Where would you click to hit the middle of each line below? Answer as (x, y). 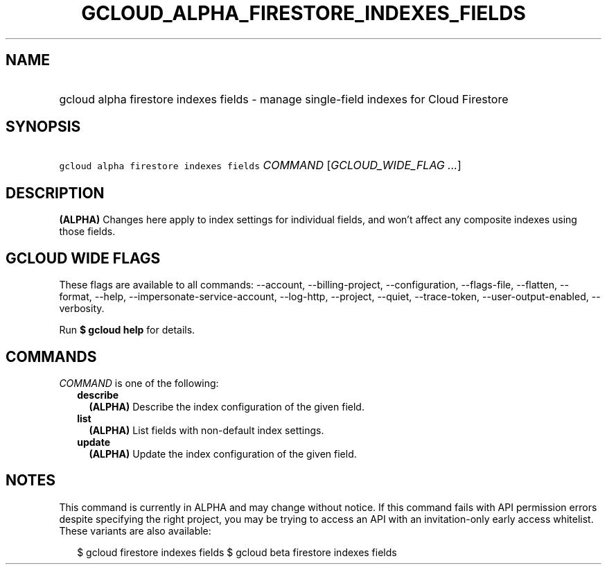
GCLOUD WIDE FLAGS (83, 258)
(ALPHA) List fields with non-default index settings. (206, 430)
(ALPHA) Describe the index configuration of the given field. (227, 406)
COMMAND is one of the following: (139, 383)
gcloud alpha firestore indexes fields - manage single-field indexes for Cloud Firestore (284, 99)
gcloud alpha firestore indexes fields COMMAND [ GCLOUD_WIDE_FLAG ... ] (260, 165)
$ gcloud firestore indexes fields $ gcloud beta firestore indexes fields (237, 552)
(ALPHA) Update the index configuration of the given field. (223, 454)
